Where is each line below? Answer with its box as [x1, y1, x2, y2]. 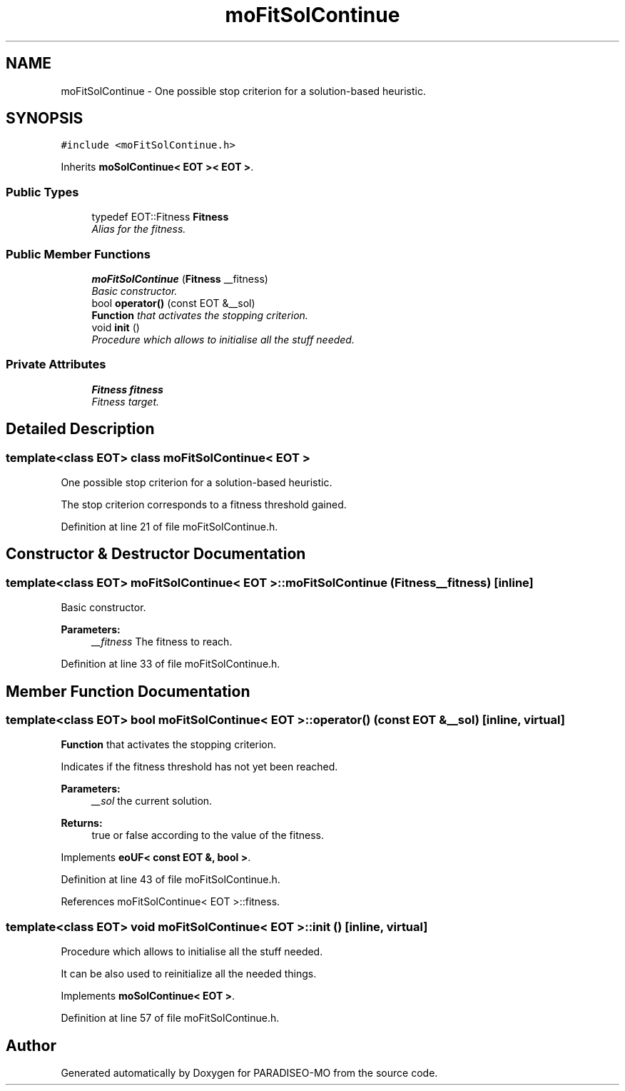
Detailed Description [6, 420, 155, 438]
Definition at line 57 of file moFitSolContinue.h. [61, 1012, 280, 1025]
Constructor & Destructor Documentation [6, 545, 306, 563]
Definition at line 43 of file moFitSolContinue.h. [61, 873, 280, 886]
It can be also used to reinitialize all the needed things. [61, 967, 317, 980]
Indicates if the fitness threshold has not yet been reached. [61, 760, 338, 773]
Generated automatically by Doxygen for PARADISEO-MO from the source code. [61, 1066, 438, 1079]
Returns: [61, 817, 103, 830]
